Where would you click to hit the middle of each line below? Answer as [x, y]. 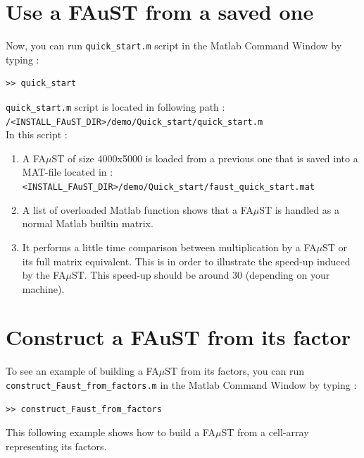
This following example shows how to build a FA [111, 432]
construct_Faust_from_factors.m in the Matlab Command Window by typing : [181, 385]
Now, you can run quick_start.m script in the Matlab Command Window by [174, 46]
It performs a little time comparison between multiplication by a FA [169, 247]
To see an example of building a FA [82, 371]
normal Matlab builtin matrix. [88, 223]
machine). [43, 288]
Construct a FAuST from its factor [178, 337]
